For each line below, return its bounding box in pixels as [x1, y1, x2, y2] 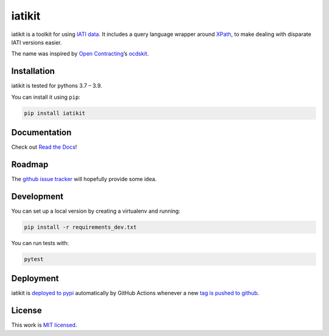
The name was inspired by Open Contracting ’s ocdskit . [11, 50, 149, 57]
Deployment [11, 273, 59, 284]
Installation [11, 66, 55, 76]
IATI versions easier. [11, 38, 62, 46]
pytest [24, 256, 44, 262]
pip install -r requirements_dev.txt [24, 223, 137, 231]
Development [11, 191, 64, 201]
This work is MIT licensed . [11, 321, 77, 329]
